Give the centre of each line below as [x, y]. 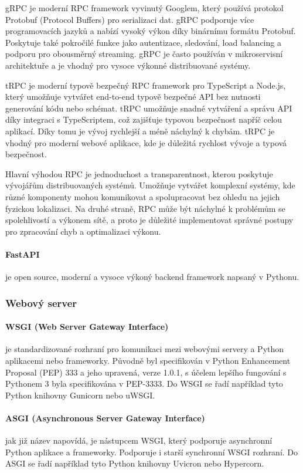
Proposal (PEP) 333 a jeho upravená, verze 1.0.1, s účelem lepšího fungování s [146, 372]
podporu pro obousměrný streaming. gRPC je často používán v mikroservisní [144, 54]
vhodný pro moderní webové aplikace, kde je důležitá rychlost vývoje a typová [146, 142]
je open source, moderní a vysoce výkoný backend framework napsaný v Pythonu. [152, 277]
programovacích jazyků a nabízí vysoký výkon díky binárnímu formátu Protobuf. [151, 31]
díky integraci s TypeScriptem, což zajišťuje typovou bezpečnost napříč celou [144, 119]
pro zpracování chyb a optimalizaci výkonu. [83, 231]
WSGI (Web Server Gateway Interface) [87, 327]
